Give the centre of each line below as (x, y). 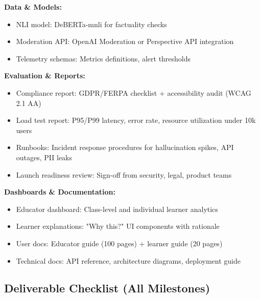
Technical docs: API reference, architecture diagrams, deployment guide (128, 260)
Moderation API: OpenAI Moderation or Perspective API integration (125, 41)
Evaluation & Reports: (45, 76)
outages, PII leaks (44, 157)
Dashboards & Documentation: (60, 192)
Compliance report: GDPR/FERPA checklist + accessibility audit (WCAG (134, 92)
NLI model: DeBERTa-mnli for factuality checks (91, 24)
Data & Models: (33, 7)
